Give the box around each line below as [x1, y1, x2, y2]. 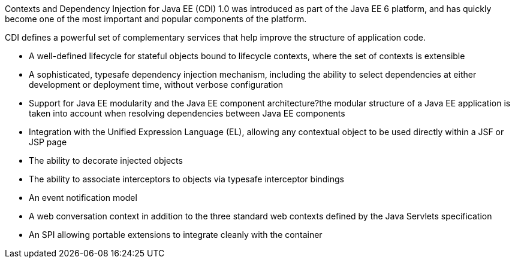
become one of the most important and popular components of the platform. [5, 14, 307, 24]
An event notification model [29, 192, 137, 203]
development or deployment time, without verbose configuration [29, 79, 284, 90]
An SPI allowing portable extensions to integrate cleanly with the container [29, 230, 323, 240]
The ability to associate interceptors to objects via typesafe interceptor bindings [29, 174, 344, 184]
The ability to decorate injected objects [29, 155, 183, 166]
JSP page [29, 137, 67, 147]
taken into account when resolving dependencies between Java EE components [29, 108, 345, 118]
